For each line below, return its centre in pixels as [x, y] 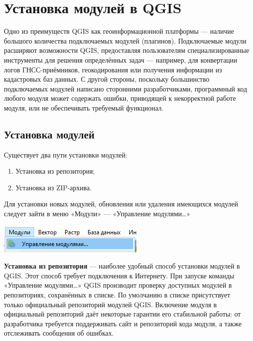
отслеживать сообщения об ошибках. [59, 333]
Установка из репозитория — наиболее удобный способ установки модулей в [122, 266]
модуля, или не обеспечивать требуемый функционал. [84, 107]
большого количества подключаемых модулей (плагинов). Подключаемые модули [125, 40]
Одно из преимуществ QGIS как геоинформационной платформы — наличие [119, 31]
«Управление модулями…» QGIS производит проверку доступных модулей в [118, 285]
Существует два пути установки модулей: [66, 154]
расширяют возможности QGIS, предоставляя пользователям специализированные [127, 50]
